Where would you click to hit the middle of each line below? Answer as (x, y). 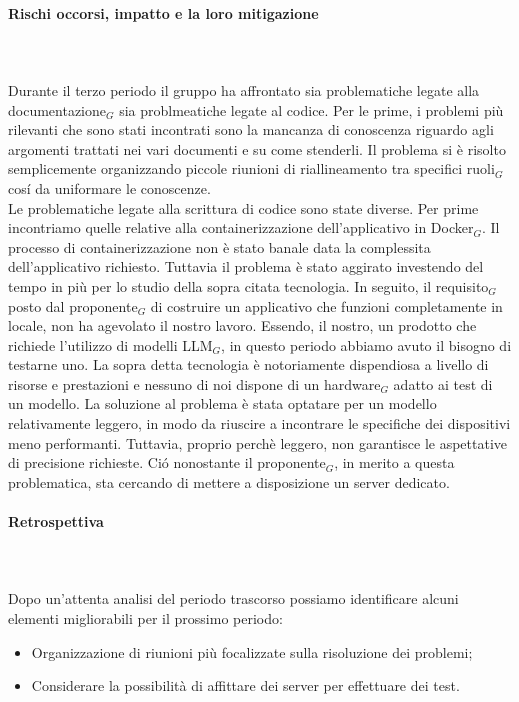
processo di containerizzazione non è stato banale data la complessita (219, 246)
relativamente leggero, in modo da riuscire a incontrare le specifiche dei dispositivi (259, 423)
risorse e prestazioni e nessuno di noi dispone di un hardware (194, 383)
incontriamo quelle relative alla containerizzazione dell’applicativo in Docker (241, 227)
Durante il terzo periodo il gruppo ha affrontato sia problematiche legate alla (244, 89)
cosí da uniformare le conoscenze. (109, 187)
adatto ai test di (443, 383)
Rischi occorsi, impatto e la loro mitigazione (163, 12)
